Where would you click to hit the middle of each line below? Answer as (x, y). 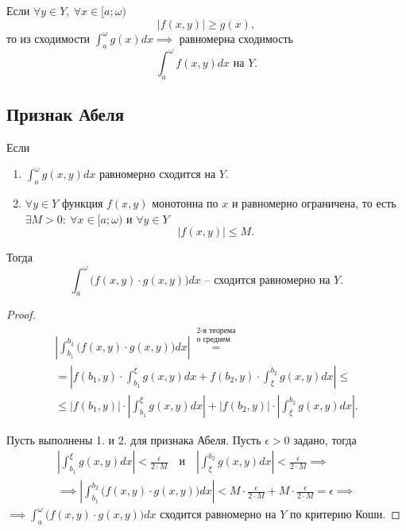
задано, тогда (325, 439)
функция (82, 203)
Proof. (21, 314)
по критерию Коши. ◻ (345, 514)
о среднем (213, 339)
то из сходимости (48, 38)
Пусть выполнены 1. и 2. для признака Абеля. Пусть (134, 439)
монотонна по (185, 203)
